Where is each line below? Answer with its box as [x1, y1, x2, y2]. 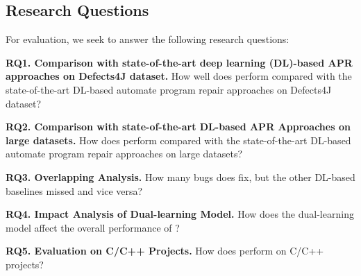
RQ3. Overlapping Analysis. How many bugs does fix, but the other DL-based [6, 169, 355, 184]
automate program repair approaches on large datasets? [6, 146, 243, 161]
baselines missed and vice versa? [6, 183, 143, 198]
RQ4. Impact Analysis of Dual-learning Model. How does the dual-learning [6, 207, 354, 221]
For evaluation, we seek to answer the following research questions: [6, 32, 289, 46]
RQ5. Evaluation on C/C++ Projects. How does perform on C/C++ [6, 243, 324, 258]
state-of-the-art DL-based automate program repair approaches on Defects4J [6, 82, 332, 96]
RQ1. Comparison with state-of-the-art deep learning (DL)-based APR [6, 55, 353, 69]
